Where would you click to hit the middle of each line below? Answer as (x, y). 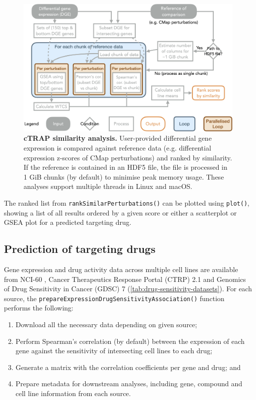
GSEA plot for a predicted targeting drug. (68, 222)
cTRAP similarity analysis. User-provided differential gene (118, 138)
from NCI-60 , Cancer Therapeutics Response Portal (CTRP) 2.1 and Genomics (125, 279)
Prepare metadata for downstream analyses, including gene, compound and (129, 384)
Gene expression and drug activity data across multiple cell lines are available (121, 269)
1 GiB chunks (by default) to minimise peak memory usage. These (124, 176)
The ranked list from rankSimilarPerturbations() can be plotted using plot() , (127, 202)
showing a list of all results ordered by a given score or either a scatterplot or (120, 212)
